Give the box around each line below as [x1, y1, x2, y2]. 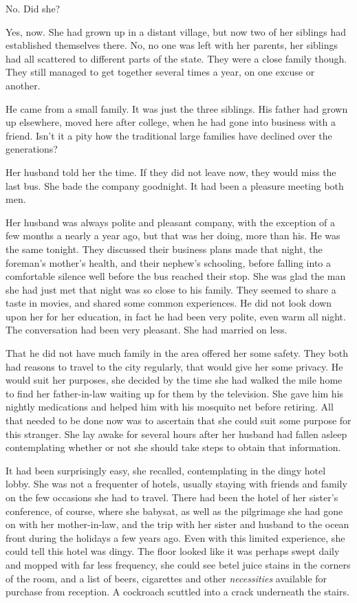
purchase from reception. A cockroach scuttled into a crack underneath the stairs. [6, 584, 349, 599]
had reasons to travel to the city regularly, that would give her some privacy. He [6, 359, 343, 373]
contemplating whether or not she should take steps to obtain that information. [6, 440, 341, 454]
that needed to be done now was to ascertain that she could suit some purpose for [6, 413, 351, 428]
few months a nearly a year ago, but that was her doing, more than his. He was [6, 228, 340, 243]
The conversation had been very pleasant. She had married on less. [6, 322, 288, 337]
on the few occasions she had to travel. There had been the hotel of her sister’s [6, 490, 338, 504]
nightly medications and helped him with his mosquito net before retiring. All [6, 399, 334, 414]
